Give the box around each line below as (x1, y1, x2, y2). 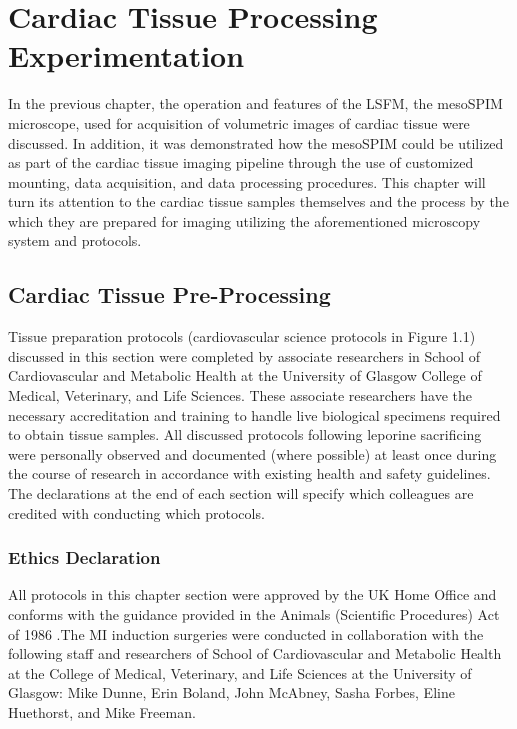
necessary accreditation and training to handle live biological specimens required (8, 404, 501, 425)
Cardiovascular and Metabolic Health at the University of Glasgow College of (8, 365, 482, 386)
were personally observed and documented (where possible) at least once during (8, 443, 497, 464)
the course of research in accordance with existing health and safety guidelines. (8, 463, 491, 484)
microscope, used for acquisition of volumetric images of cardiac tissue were (8, 112, 470, 133)
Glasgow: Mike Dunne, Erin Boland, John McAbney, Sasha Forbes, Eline (8, 682, 455, 703)
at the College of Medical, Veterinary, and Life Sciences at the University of (8, 662, 472, 683)
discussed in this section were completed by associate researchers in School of (8, 345, 481, 366)
